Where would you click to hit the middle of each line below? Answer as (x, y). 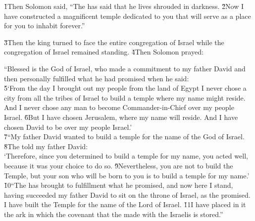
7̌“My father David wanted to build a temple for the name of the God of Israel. (124, 137)
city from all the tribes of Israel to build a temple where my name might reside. (125, 97)
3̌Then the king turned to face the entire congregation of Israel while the (114, 42)
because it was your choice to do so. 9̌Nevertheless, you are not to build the (119, 165)
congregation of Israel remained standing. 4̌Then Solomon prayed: (104, 52)
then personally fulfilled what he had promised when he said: (97, 78)
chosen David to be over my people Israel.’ (68, 127)
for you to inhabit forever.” (45, 26)
